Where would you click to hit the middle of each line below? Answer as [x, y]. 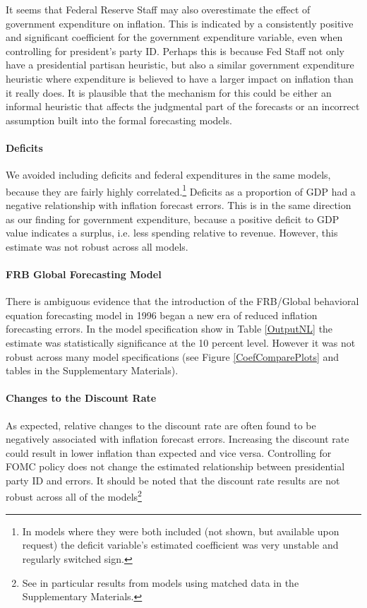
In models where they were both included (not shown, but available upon [181, 531]
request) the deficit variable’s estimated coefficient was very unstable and [180, 545]
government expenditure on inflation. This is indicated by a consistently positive [180, 23]
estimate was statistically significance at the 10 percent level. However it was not [181, 342]
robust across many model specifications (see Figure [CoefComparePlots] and [173, 356]
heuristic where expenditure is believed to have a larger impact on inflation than [180, 78]
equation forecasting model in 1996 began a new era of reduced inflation [162, 315]
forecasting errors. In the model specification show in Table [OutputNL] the [169, 329]
